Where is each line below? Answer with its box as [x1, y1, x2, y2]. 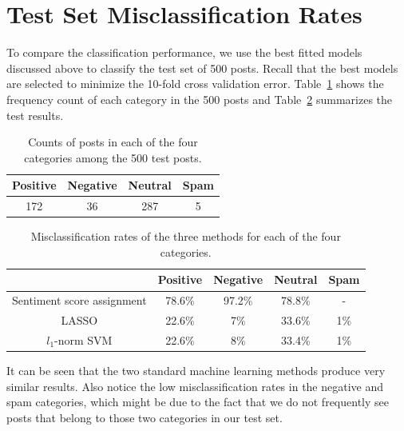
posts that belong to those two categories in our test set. [6, 409, 283, 425]
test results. [6, 106, 64, 123]
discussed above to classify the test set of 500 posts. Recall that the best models [6, 59, 398, 76]
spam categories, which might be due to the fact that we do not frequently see [6, 393, 389, 410]
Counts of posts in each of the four [28, 134, 198, 150]
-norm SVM [54, 331, 113, 348]
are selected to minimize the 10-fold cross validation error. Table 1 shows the [6, 75, 384, 92]
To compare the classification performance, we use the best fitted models [6, 44, 362, 61]
